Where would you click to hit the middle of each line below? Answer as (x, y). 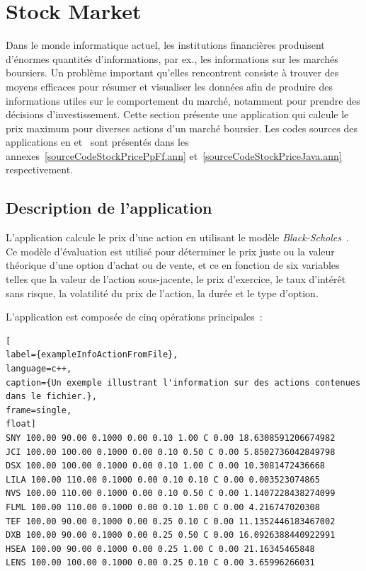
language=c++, (39, 369)
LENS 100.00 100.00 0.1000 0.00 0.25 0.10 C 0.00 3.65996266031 (160, 563)
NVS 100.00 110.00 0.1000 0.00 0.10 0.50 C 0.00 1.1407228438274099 (171, 494)
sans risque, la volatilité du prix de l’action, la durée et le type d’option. (162, 293)
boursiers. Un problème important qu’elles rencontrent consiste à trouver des (172, 73)
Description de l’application (109, 208)
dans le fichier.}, (51, 397)
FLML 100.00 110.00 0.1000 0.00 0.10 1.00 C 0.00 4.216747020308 (163, 507)
